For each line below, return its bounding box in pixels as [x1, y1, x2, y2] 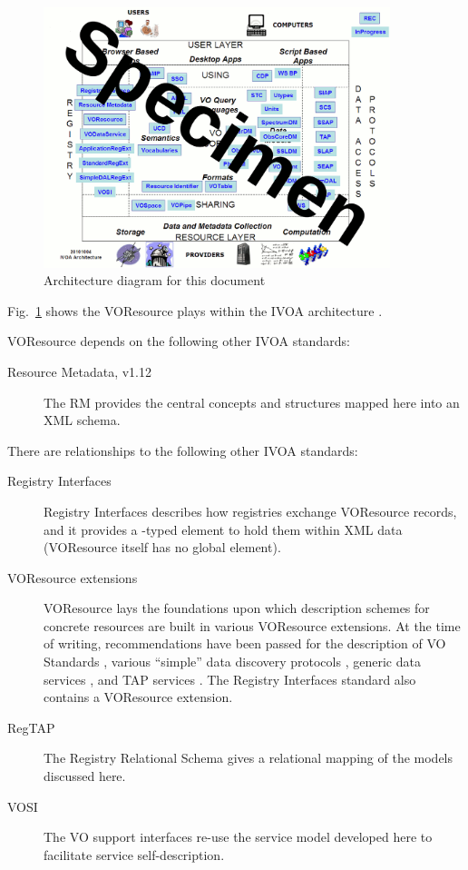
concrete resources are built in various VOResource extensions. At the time [44, 616, 461, 635]
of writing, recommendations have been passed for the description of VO [44, 634, 446, 653]
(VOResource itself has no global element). [44, 538, 281, 557]
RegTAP [7, 717, 55, 737]
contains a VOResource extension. [44, 687, 233, 707]
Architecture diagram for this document [44, 271, 266, 290]
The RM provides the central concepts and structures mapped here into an [44, 392, 460, 411]
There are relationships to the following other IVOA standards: [7, 440, 358, 460]
